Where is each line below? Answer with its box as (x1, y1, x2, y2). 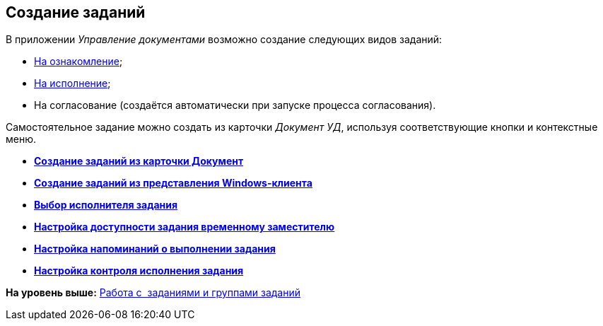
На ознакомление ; (34, 55, 123, 68)
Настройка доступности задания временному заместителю (34, 221, 335, 233)
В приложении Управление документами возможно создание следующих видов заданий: (6, 33, 443, 46)
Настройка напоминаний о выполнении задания (34, 243, 276, 255)
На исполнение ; (34, 77, 111, 90)
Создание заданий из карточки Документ (34, 155, 244, 168)
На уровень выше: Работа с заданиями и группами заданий (6, 286, 301, 299)
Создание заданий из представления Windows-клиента (34, 177, 312, 190)
